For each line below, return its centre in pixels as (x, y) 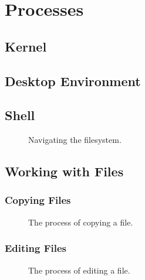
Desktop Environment (73, 81)
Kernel (26, 46)
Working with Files (64, 171)
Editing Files (36, 248)
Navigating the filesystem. (75, 140)
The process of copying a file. (81, 222)
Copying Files (38, 200)
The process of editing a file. (79, 270)
